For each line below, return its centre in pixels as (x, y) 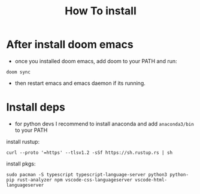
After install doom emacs (70, 44)
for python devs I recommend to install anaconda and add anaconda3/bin (104, 124)
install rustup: (23, 141)
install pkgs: (21, 164)
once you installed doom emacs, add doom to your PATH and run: (96, 61)
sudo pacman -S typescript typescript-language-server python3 (87, 174)
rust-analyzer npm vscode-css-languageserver (75, 180)
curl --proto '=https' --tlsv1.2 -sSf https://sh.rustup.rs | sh (89, 153)
